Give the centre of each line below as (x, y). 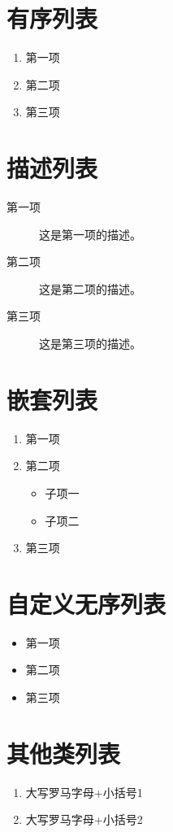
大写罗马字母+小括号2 (84, 819)
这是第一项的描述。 (90, 234)
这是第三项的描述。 (90, 343)
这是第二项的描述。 (90, 288)
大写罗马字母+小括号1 (84, 792)
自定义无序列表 (86, 603)
